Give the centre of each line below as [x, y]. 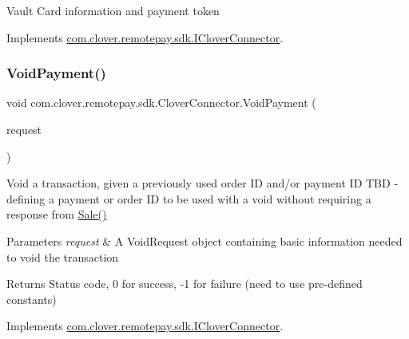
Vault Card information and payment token [113, 10]
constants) [32, 299]
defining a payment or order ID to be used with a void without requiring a [189, 198]
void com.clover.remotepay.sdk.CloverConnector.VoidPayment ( [161, 102]
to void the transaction [63, 256]
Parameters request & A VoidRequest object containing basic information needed [204, 240]
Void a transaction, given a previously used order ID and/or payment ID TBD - [203, 183]
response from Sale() [57, 214]
